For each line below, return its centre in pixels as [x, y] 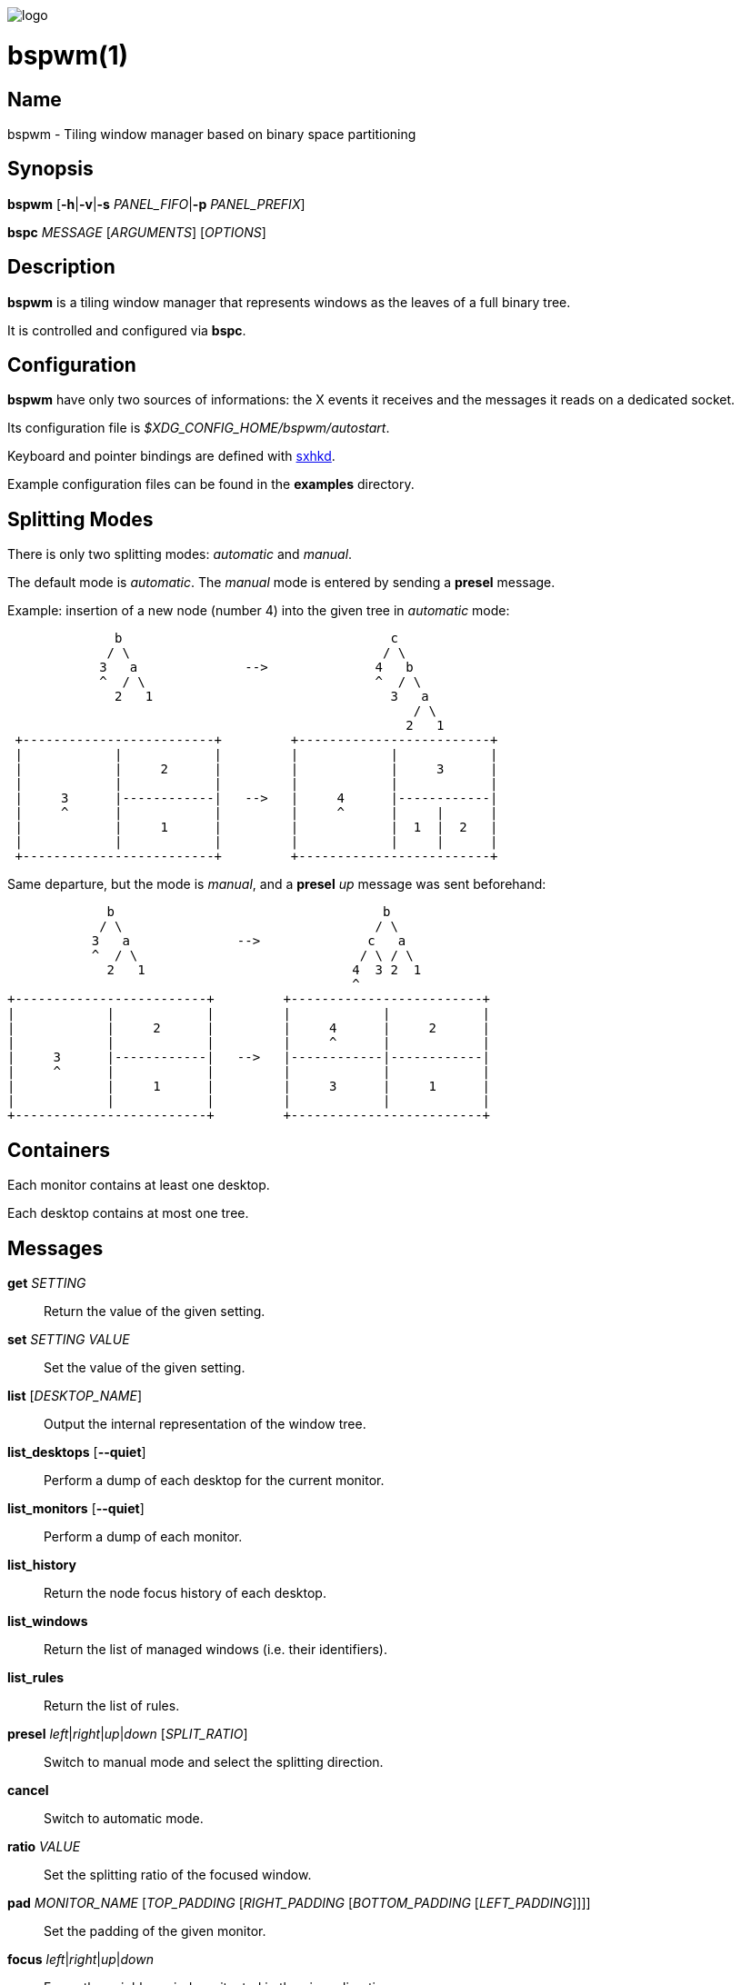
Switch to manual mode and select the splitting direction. [214, 1761]
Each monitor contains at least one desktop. [139, 1185]
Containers [59, 1150]
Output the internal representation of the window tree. [205, 1423]
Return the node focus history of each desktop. [185, 1592]
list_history [42, 1564]
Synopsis [50, 169]
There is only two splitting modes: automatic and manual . [180, 554]
